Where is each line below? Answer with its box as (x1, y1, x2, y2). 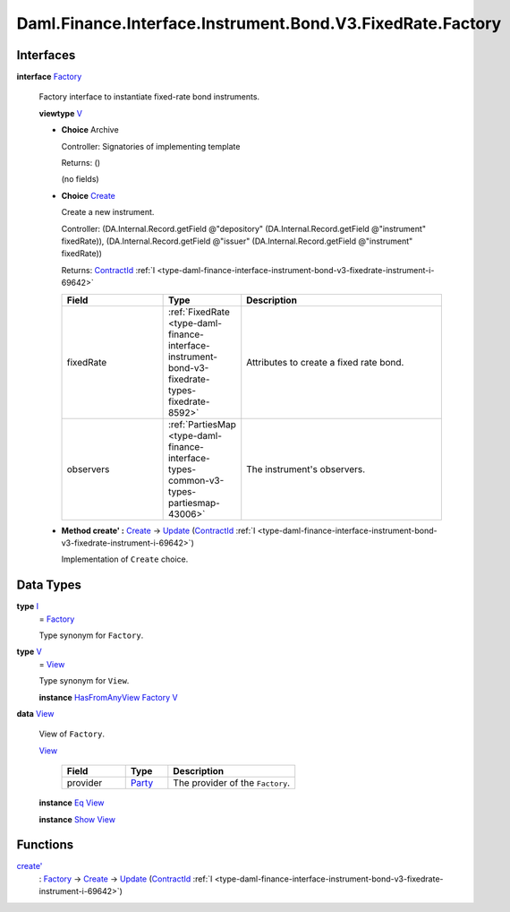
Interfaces (16, 47, 76, 63)
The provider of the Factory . (173, 777, 291, 789)
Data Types (16, 578, 82, 593)
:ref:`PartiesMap (167, 417, 236, 430)
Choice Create (61, 190, 115, 201)
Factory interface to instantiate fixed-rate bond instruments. (38, 91, 259, 102)
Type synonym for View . (38, 675, 130, 686)
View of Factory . (38, 728, 105, 739)
